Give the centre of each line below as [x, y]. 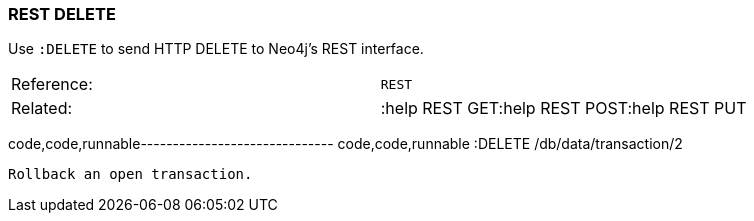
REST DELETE [62, 14]
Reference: [52, 84]
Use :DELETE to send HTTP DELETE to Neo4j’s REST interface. [216, 49]
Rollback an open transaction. [130, 174]
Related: [42, 108]
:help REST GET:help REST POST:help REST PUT [563, 108]
